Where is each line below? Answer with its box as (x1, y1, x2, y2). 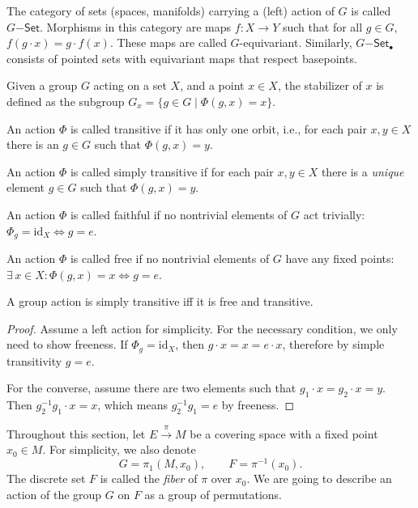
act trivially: (303, 205, 365, 222)
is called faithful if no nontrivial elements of (70, 205, 288, 222)
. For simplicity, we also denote (42, 441, 196, 458)
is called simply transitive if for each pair (70, 163, 274, 180)
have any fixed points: (285, 249, 395, 266)
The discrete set (6, 470, 86, 487)
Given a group (6, 77, 78, 94)
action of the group (6, 485, 102, 502)
